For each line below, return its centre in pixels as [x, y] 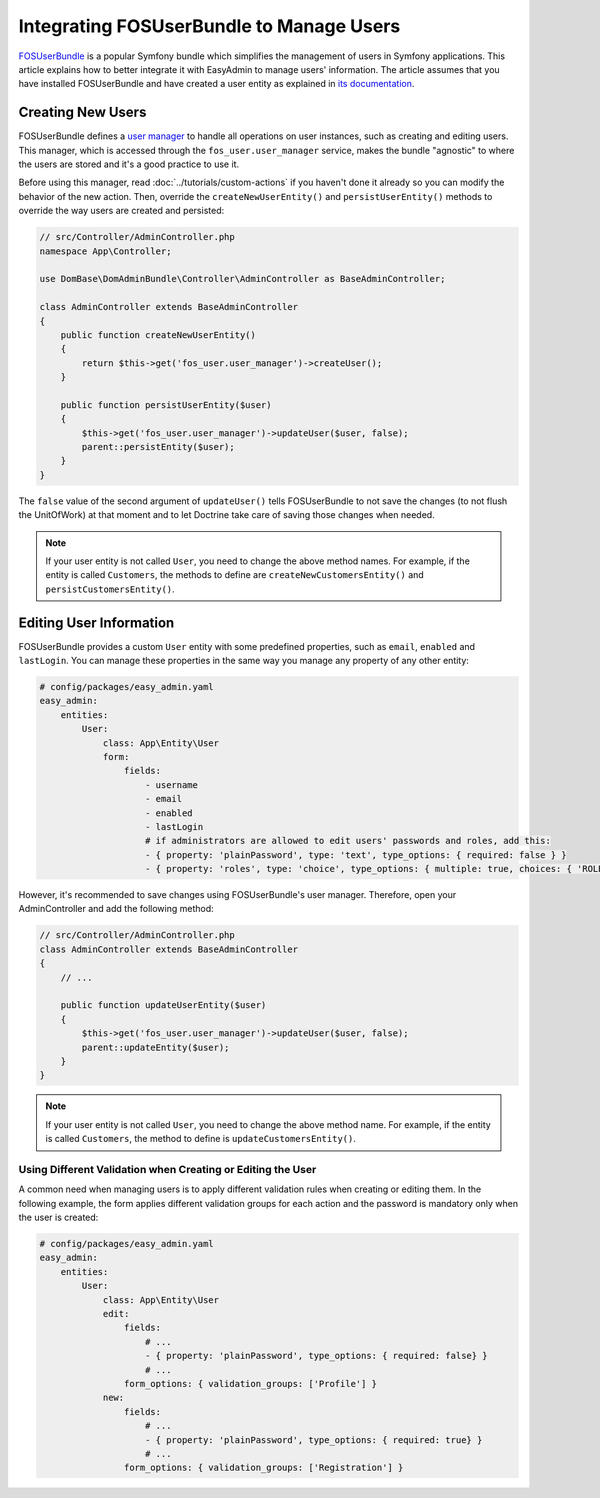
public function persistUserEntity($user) [166, 404]
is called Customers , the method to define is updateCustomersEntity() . [201, 1139]
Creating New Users [82, 112]
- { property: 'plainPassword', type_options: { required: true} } [314, 1439]
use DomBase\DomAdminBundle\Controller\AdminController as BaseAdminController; [242, 279]
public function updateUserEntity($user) [163, 1005]
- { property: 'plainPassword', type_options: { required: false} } [317, 1356]
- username [172, 784]
